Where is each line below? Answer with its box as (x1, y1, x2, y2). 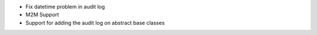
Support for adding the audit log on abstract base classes (25, 19, 165, 26)
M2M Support (25, 11, 59, 18)
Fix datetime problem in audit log (25, 3, 105, 10)
